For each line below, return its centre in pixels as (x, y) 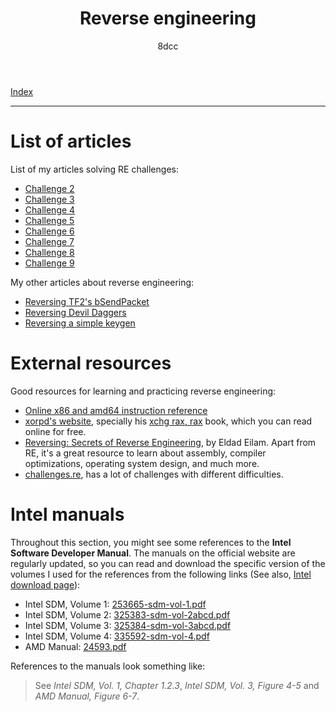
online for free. (55, 431)
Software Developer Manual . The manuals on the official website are (153, 553)
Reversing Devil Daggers (75, 312)
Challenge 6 (49, 231)
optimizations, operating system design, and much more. (142, 463)
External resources (91, 363)
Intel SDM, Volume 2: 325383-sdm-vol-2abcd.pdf (127, 614)
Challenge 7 (49, 241)
